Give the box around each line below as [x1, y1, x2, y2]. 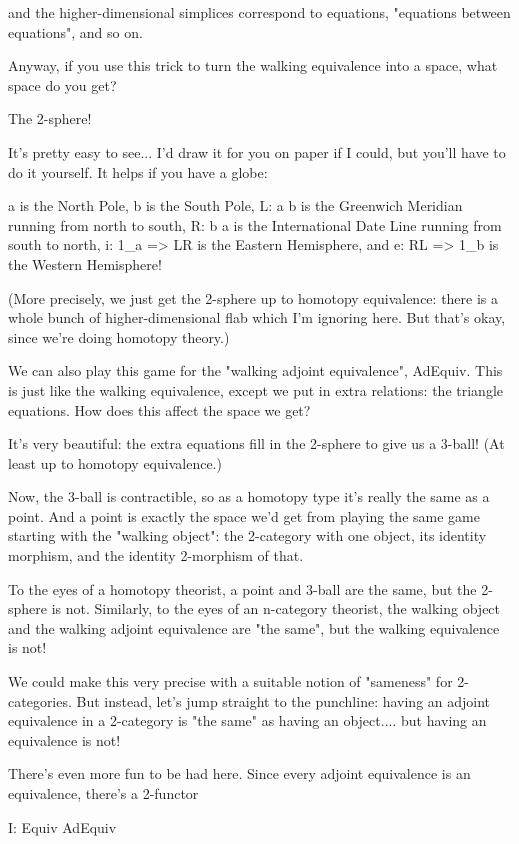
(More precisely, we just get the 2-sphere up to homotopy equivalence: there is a [8, 287, 499, 308]
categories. [8, 690, 72, 711]
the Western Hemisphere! [8, 253, 162, 274]
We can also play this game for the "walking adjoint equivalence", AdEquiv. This [8, 360, 503, 381]
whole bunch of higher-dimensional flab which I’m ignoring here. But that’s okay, [8, 307, 506, 328]
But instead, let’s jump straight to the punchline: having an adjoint [76, 690, 491, 711]
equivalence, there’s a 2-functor [8, 783, 199, 803]
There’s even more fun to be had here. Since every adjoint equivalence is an [8, 763, 471, 784]
